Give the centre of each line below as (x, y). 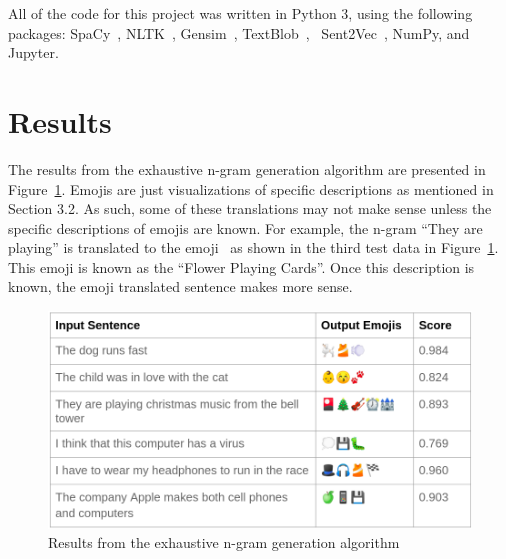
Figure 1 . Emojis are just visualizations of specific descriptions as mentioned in (251, 188)
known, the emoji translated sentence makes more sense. (180, 286)
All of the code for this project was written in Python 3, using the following (240, 13)
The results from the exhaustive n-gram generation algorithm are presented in (247, 168)
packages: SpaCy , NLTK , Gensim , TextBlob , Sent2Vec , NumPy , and (239, 32)
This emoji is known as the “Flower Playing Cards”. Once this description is (241, 266)
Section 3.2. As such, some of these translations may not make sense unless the (250, 208)
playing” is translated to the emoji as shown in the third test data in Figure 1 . (253, 247)
